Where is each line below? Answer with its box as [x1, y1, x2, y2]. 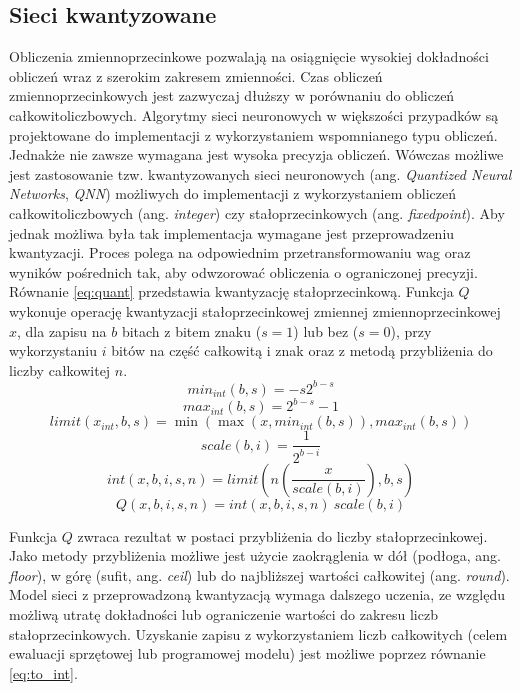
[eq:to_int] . [9, 662, 78, 683]
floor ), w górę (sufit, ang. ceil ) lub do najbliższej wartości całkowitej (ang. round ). [9, 564, 510, 585]
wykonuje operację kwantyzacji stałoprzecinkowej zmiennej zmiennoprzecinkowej [9, 300, 501, 321]
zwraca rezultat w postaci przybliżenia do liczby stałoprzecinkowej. [77, 525, 488, 546]
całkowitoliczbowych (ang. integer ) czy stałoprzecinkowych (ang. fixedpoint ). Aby [9, 202, 505, 223]
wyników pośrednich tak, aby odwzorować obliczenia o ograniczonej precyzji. [9, 261, 478, 282]
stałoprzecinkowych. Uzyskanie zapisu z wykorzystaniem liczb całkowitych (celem [9, 623, 508, 644]
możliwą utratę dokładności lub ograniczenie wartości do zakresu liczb [9, 604, 438, 625]
